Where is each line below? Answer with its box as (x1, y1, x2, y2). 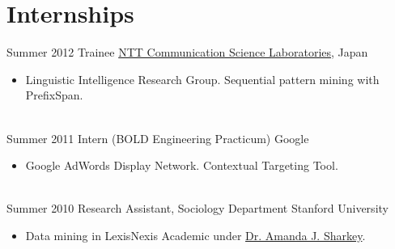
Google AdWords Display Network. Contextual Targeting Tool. (25, 157, 338, 174)
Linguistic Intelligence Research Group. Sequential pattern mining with (25, 70, 380, 87)
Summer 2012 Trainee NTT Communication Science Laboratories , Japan (6, 44, 368, 61)
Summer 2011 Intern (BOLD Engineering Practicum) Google (6, 129, 309, 146)
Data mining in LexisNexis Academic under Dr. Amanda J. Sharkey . (25, 226, 366, 243)
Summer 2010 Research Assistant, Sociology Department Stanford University (6, 200, 389, 217)
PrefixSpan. (25, 87, 83, 103)
